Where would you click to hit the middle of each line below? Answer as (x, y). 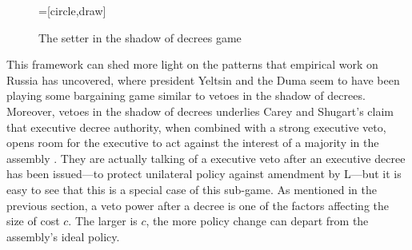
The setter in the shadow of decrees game (140, 37)
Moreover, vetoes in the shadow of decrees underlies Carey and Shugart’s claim (200, 111)
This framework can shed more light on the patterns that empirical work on (192, 64)
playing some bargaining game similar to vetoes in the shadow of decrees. (186, 95)
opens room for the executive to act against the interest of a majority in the (193, 143)
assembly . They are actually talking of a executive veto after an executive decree (206, 158)
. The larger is (103, 221)
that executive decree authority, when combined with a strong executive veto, (196, 127)
